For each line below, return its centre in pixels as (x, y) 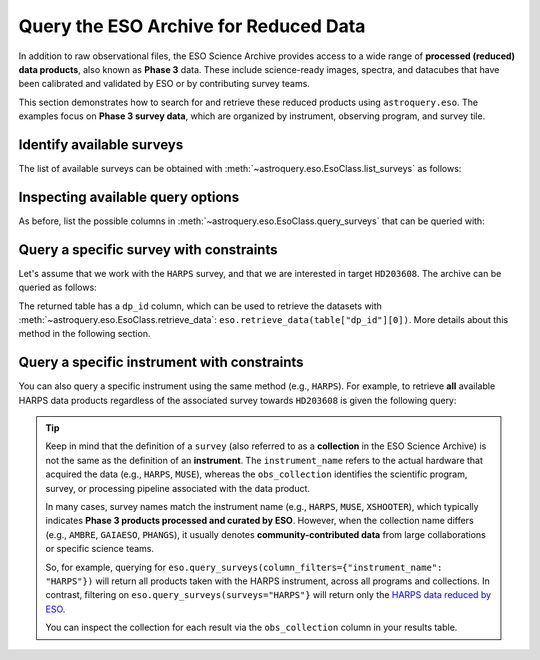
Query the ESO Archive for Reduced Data (192, 26)
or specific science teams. (100, 549)
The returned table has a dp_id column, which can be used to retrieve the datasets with (200, 306)
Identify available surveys (101, 144)
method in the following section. (84, 334)
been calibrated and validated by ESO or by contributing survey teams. (164, 84)
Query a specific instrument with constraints (161, 362)
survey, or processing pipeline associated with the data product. (177, 488)
